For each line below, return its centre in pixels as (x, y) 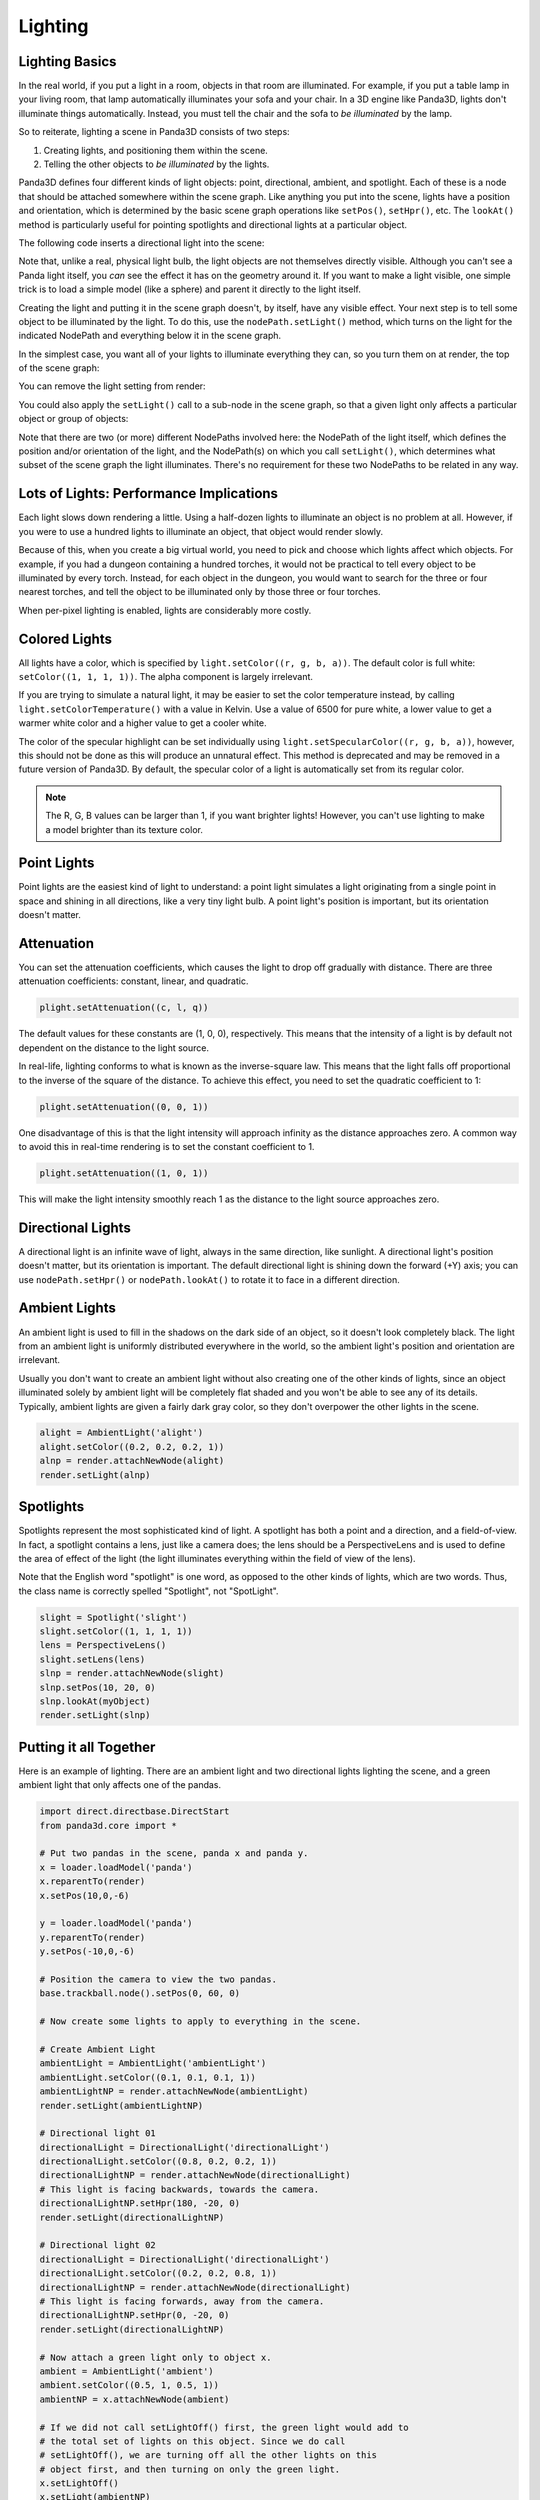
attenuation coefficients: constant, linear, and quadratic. (133, 981)
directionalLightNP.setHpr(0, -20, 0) (134, 2315)
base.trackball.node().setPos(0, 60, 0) (139, 1993)
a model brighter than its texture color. (124, 829)
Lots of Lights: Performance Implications (148, 493)
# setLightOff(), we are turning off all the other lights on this (208, 2455)
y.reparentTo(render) (92, 1937)
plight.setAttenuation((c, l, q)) (124, 1008)
